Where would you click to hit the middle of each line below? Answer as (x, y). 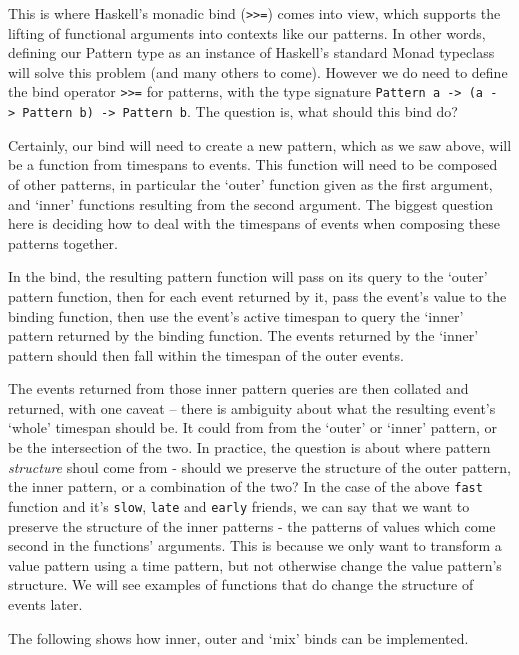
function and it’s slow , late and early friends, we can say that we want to (239, 505)
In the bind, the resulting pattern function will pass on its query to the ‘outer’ (248, 276)
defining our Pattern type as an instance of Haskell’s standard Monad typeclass (251, 52)
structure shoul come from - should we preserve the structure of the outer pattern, (259, 466)
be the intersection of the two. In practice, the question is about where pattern (249, 447)
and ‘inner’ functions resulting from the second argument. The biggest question (251, 203)
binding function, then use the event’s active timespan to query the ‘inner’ (236, 315)
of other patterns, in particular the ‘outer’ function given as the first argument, (250, 183)
